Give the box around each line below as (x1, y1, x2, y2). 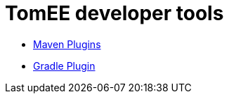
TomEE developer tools (5, 1, 224, 25)
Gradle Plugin (33, 59, 96, 72)
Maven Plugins (33, 38, 101, 50)
